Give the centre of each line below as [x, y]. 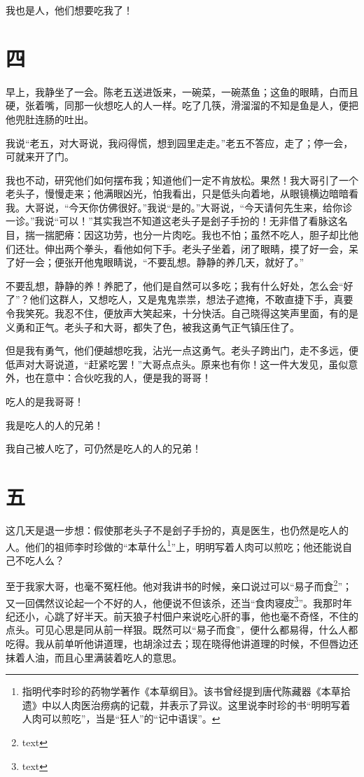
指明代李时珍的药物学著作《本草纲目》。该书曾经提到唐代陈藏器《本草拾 [186, 691]
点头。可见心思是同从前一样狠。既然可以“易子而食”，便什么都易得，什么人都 [182, 630]
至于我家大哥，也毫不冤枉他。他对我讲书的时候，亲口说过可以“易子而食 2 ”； [179, 585]
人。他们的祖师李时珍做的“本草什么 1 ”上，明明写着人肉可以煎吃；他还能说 [174, 545]
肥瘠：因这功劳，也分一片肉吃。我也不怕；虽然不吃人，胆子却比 [201, 235]
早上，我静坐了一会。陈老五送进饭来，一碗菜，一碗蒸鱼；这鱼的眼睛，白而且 [182, 91]
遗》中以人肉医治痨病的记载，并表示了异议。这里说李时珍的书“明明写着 [186, 705]
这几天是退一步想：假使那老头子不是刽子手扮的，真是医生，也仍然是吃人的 [177, 530]
